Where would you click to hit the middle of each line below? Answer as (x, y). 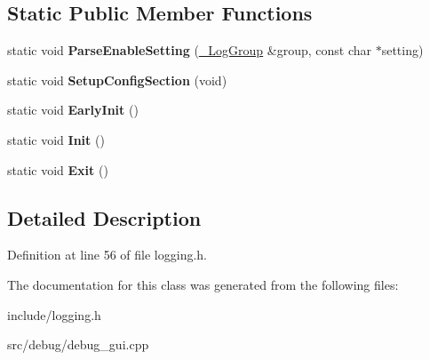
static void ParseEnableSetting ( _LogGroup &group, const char (190, 50)
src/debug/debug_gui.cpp (78, 344)
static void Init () (56, 139)
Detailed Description (104, 217)
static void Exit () (58, 169)
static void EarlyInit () (73, 110)
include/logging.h (54, 314)
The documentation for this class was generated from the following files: (203, 284)
